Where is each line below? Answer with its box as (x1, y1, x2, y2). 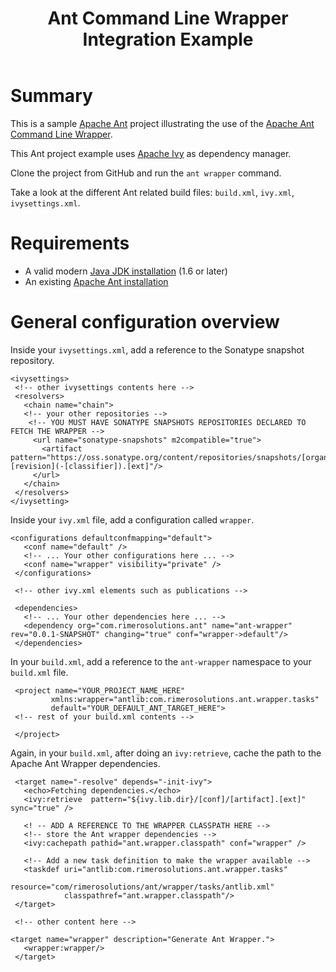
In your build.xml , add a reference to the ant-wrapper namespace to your (10, 655, 312, 667)
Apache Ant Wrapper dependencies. (10, 757, 161, 769)
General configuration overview (10, 311, 280, 334)
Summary (10, 85, 93, 107)
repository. (10, 354, 55, 366)
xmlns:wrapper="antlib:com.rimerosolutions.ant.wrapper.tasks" (50, 694, 320, 704)
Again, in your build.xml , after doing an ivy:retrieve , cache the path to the (10, 747, 322, 759)
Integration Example (82, 28, 254, 51)
